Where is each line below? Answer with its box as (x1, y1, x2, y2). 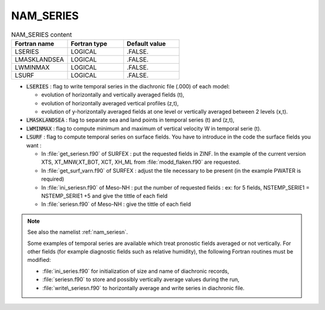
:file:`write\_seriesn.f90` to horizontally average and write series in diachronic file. (42, 284, 245, 291)
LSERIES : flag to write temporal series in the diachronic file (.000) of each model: (26, 82, 230, 90)
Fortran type (70, 39, 108, 48)
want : (26, 141, 42, 149)
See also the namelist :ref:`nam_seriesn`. (27, 229, 128, 236)
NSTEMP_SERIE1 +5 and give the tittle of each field (41, 193, 168, 199)
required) (41, 175, 64, 183)
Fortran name (14, 39, 54, 48)
